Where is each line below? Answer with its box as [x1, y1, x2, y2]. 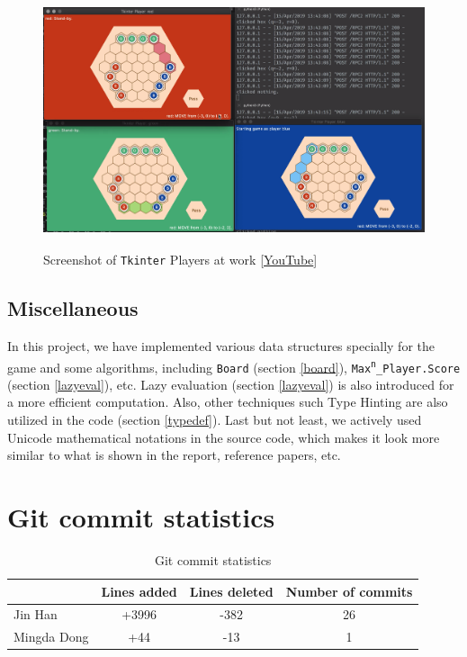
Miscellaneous [7, 294, 139, 322]
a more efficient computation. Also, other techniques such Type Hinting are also [7, 392, 448, 411]
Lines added [101, 581, 177, 600]
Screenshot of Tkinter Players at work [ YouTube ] [43, 250, 318, 269]
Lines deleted [189, 581, 274, 600]
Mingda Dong [13, 627, 89, 646]
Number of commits [285, 581, 413, 600]
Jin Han [13, 605, 58, 624]
